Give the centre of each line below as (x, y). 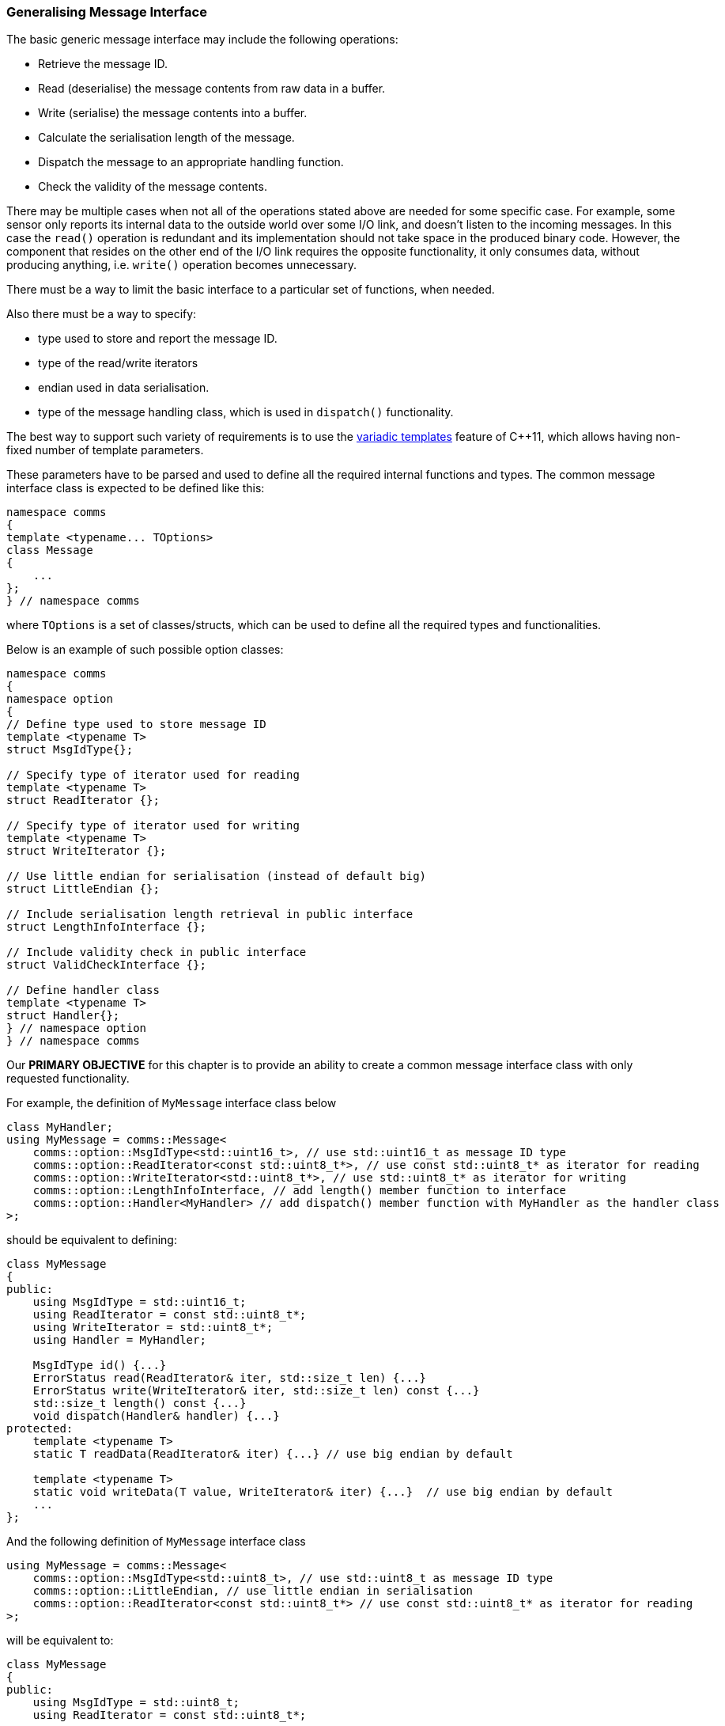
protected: (40, 1429)
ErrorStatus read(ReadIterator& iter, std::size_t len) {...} (230, 1378)
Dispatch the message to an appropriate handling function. (191, 162)
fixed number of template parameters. (105, 450)
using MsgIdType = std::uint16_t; (140, 1302)
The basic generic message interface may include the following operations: (202, 40)
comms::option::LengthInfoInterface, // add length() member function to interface (300, 1191)
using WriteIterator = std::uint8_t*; (153, 1328)
